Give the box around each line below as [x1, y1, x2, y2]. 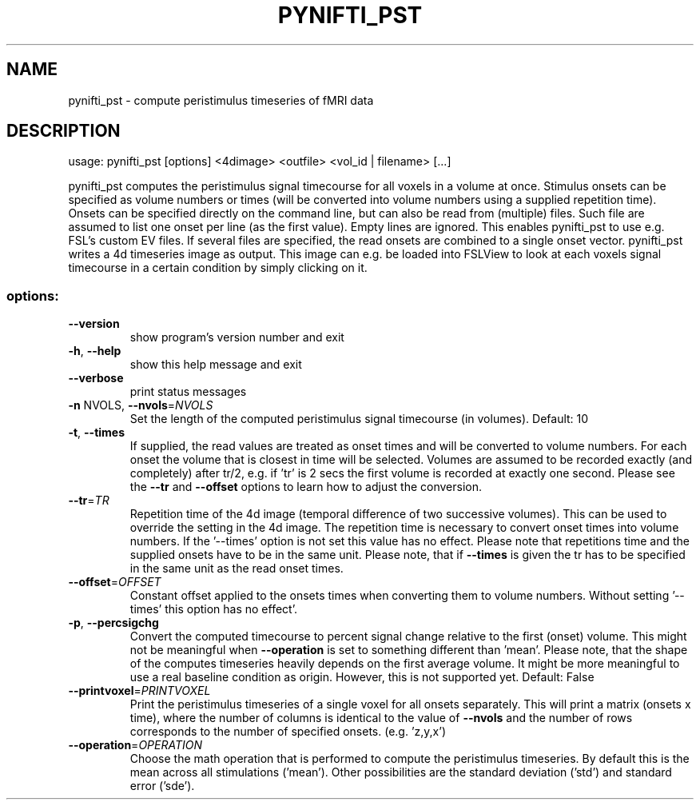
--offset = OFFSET [68, 575, 161, 589]
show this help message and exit [129, 357, 302, 372]
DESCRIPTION [6, 121, 121, 142]
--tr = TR [68, 493, 109, 508]
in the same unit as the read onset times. [129, 561, 344, 576]
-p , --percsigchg [68, 616, 159, 630]
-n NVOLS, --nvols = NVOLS [68, 398, 213, 413]
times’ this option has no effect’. [129, 602, 297, 616]
